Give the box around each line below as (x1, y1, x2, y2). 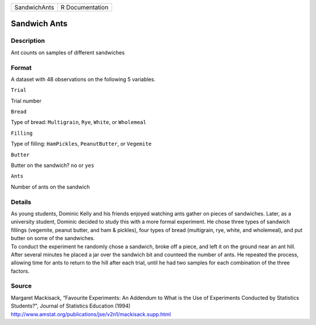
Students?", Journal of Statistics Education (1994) (11, 302, 131, 310)
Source (11, 282, 32, 290)
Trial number (11, 97, 42, 104)
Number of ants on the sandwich (11, 183, 90, 190)
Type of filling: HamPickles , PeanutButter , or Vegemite (11, 141, 152, 148)
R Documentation (60, 4, 109, 11)
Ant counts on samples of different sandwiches (11, 49, 125, 56)
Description (11, 37, 45, 45)
